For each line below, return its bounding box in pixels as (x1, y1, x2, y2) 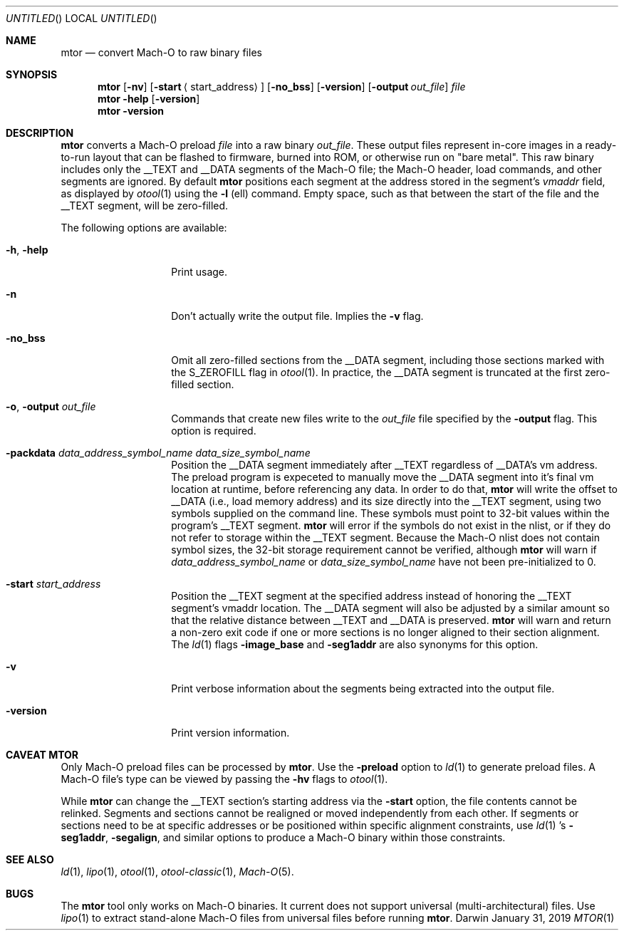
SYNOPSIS (6, 68, 58, 80)
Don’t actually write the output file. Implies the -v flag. (171, 310, 424, 322)
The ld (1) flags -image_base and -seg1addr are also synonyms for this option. (171, 638, 539, 650)
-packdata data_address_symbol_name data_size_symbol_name (6, 447, 311, 459)
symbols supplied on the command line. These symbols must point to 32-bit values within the (171, 507, 610, 519)
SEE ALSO (6, 853, 54, 865)
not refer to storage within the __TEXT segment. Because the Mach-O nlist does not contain (171, 531, 600, 544)
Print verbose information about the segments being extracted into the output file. (171, 682, 555, 695)
